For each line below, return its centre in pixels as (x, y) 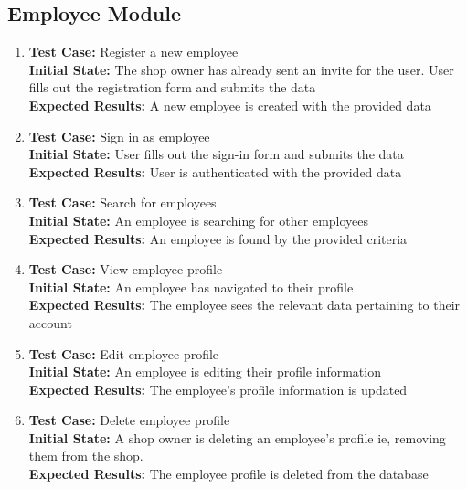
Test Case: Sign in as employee (119, 136)
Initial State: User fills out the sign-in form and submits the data (216, 154)
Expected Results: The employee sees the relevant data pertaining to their (244, 305)
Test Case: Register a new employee (133, 52)
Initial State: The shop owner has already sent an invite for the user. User (241, 69)
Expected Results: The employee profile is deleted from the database (228, 474)
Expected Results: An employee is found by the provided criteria (218, 238)
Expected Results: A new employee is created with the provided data (230, 105)
